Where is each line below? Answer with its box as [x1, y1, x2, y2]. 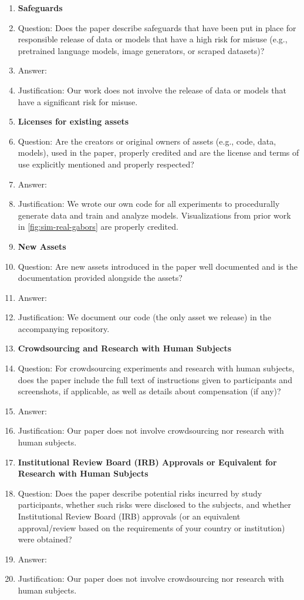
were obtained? [18, 533, 72, 545]
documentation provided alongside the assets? [18, 271, 183, 284]
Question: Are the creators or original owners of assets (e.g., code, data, [18, 135, 276, 147]
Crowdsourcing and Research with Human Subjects [18, 342, 232, 354]
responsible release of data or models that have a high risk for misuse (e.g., [18, 33, 288, 45]
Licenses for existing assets [18, 115, 129, 128]
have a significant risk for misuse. [18, 95, 138, 108]
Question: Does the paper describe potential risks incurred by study [18, 487, 262, 499]
